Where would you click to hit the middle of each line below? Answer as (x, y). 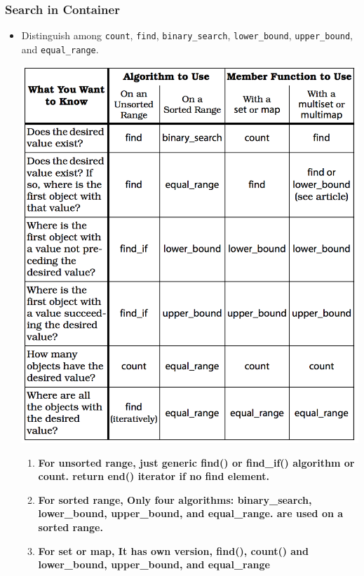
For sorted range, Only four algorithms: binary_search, (175, 499)
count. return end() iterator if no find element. (154, 476)
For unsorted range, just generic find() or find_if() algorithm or (196, 462)
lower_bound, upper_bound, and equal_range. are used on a (191, 513)
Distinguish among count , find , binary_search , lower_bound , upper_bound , (187, 35)
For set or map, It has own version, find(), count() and (173, 550)
